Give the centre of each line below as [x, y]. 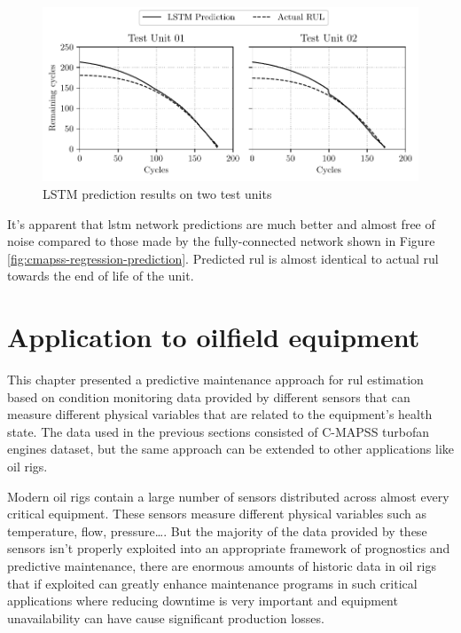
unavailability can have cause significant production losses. [166, 617]
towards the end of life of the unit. [101, 276]
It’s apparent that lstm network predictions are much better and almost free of [221, 223]
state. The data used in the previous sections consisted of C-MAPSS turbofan [219, 431]
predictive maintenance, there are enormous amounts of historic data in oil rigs [222, 566]
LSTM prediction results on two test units [157, 194]
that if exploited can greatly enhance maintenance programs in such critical [212, 583]
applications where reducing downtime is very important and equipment [203, 601]
